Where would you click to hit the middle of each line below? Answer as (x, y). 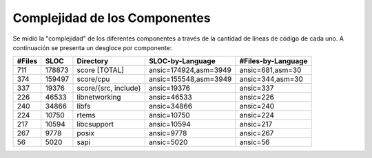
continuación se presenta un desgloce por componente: (92, 47)
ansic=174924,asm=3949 (190, 70)
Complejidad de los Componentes (112, 18)
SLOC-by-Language (182, 61)
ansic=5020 (168, 142)
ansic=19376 (169, 88)
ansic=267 (257, 133)
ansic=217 (256, 124)
